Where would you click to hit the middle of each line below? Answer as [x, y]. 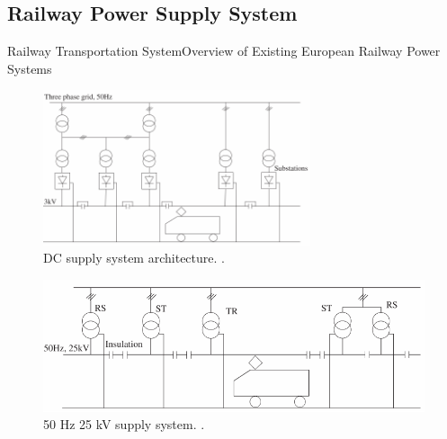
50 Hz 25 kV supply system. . [124, 424]
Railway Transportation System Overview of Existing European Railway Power [224, 51]
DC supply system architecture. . [134, 258]
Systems [30, 68]
